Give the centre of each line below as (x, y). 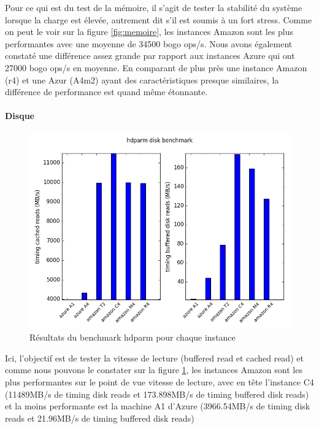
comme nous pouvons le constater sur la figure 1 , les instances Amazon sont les (154, 370)
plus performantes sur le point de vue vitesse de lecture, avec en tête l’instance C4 (159, 381)
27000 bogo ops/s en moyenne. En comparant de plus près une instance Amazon (156, 67)
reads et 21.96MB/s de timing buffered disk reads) (100, 418)
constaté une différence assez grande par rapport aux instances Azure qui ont (150, 56)
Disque (20, 116)
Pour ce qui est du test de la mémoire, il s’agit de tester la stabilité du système (154, 7)
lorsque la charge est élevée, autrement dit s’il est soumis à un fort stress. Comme (159, 19)
